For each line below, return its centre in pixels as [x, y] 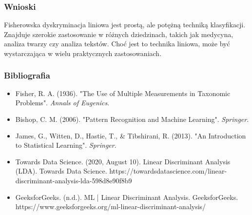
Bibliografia [27, 75]
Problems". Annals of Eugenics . [62, 103]
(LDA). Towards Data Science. [61, 171]
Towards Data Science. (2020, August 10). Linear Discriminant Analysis [123, 161]
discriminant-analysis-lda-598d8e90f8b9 [74, 180]
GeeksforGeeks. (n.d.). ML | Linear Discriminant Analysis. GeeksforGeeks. [127, 197]
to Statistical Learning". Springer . [66, 145]
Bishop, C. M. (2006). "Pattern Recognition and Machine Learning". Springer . [132, 119]
